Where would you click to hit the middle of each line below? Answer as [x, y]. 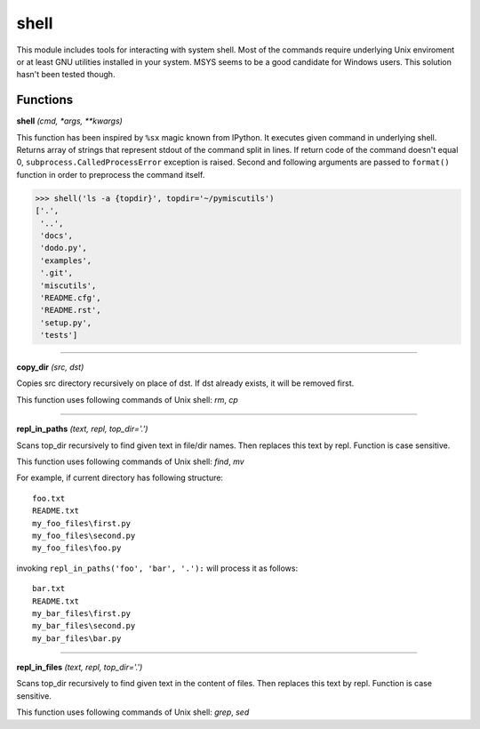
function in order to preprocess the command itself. [111, 174]
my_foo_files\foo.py [77, 548]
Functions [45, 100]
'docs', [57, 235]
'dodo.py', [64, 248]
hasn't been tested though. [66, 75]
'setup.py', [66, 323]
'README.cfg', [71, 297]
